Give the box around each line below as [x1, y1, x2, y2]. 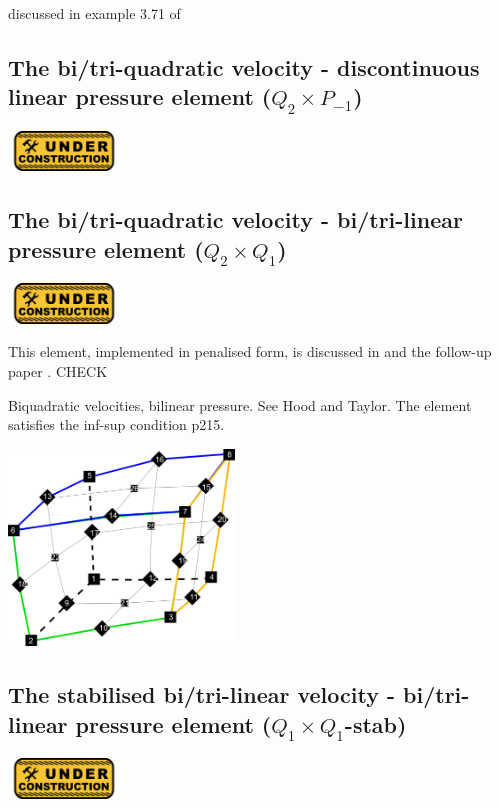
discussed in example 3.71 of [8, 3, 181, 23]
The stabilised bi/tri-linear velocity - [8, 679, 396, 710]
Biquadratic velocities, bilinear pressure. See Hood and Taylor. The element [8, 394, 472, 415]
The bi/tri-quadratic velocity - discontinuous [8, 51, 480, 82]
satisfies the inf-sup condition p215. [8, 414, 225, 435]
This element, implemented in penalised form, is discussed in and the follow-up [8, 341, 492, 362]
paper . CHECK [8, 360, 108, 381]
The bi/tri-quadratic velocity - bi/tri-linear [8, 204, 463, 235]
